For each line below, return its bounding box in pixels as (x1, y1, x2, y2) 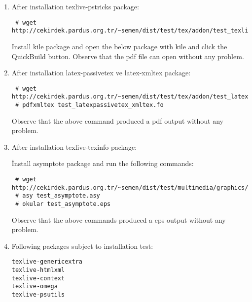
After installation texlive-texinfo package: (11, 141, 137, 152)
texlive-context (11, 274, 65, 282)
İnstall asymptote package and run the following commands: (11, 158, 194, 168)
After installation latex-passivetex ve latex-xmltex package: (11, 67, 191, 78)
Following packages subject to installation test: (11, 240, 153, 251)
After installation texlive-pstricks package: (11, 1, 139, 11)
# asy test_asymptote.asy (15, 192, 100, 200)
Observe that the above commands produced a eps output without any (11, 214, 226, 225)
